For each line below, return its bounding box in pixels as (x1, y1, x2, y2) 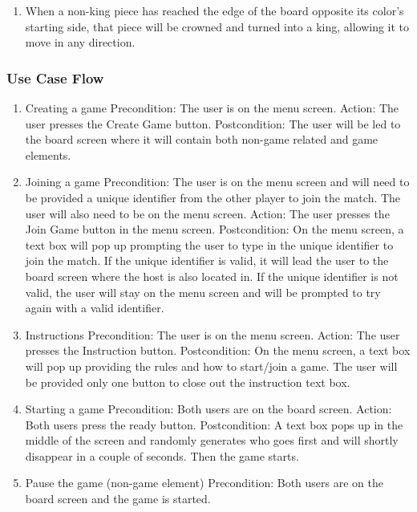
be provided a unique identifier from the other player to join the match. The (25, 189, 401, 205)
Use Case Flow (6, 67, 104, 87)
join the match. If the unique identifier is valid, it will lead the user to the (25, 252, 389, 269)
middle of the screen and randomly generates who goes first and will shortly (25, 432, 399, 449)
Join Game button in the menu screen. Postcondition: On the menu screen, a (25, 221, 404, 238)
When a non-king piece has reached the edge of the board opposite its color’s (25, 2, 404, 18)
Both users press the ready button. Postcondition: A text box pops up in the (25, 416, 403, 433)
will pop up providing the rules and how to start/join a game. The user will (25, 357, 398, 374)
